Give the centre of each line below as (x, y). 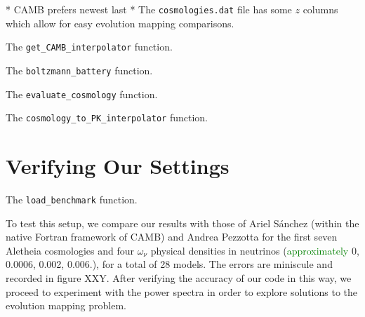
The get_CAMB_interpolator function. (89, 47)
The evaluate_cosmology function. (82, 94)
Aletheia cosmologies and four (70, 250)
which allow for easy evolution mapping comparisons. (120, 23)
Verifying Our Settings (118, 166)
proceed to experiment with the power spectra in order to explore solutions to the (181, 291)
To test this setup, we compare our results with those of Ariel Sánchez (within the (182, 223)
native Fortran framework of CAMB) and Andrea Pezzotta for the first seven (172, 237)
